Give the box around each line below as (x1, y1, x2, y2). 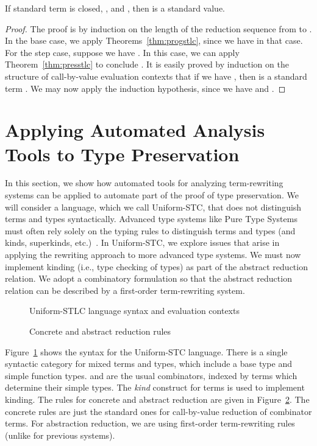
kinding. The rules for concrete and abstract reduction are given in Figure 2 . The (5, 392, 310, 405)
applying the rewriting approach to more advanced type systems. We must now (5, 248, 301, 261)
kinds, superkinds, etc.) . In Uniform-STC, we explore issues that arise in (5, 236, 280, 249)
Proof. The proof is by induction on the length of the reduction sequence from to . (5, 22, 312, 35)
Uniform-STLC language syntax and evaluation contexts (29, 304, 240, 317)
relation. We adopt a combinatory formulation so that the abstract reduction (5, 272, 292, 285)
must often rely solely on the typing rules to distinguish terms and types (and (5, 224, 296, 237)
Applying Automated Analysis (5, 117, 265, 142)
